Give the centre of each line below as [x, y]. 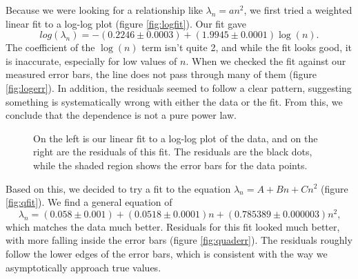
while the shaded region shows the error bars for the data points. [170, 165]
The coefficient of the [50, 47]
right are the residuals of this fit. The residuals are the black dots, [173, 152]
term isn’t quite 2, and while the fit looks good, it [247, 47]
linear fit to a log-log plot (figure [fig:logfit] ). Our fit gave [126, 23]
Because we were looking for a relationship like [104, 10]
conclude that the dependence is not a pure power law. [121, 115]
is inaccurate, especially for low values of [91, 60]
